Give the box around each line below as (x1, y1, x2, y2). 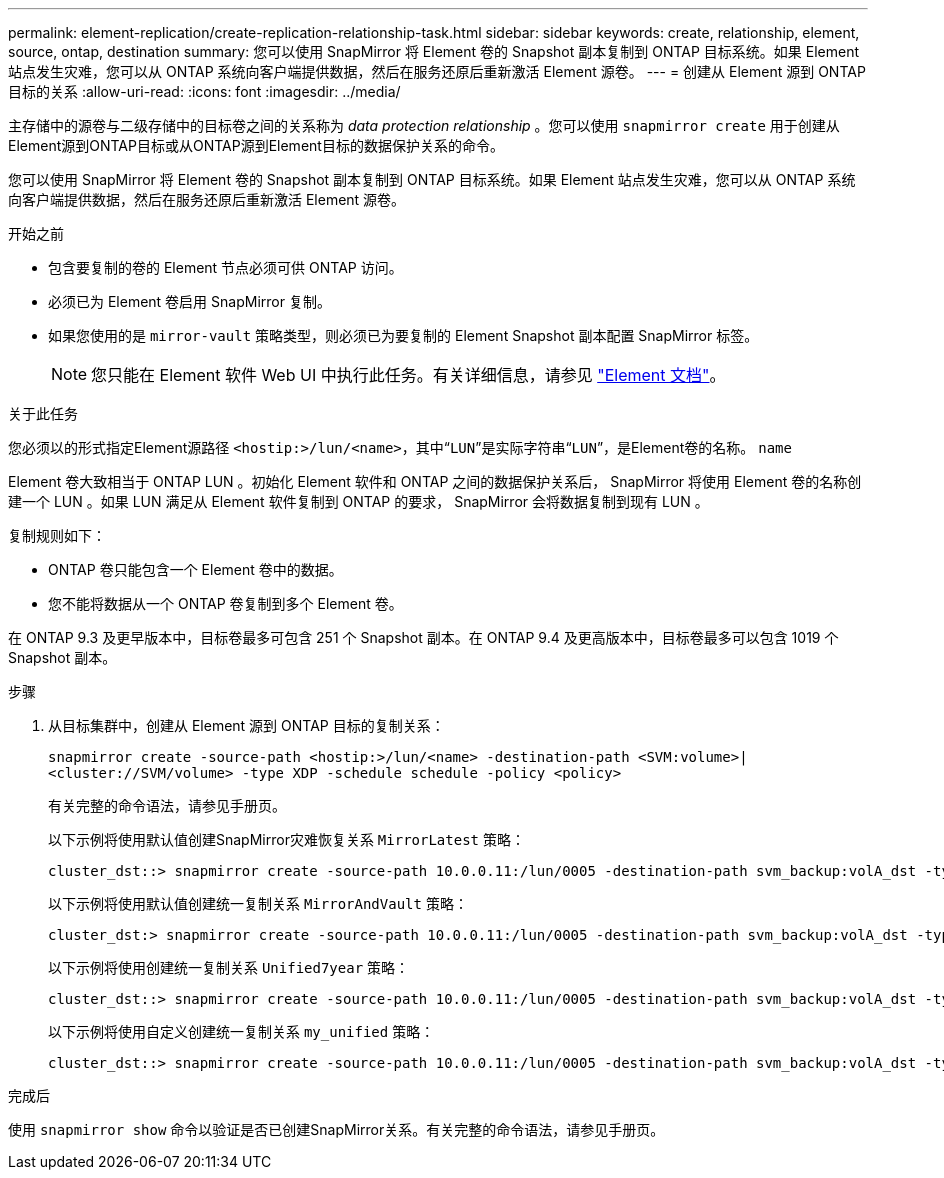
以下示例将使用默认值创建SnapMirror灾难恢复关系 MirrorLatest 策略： (48, 831, 525, 848)
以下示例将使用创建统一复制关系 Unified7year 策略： (48, 959, 410, 976)
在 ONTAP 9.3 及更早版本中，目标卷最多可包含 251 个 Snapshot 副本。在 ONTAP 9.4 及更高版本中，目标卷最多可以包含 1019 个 (8, 629, 839, 646)
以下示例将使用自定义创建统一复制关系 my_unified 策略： (48, 1023, 435, 1040)
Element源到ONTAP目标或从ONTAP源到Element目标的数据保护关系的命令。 (8, 137, 504, 154)
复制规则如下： (8, 527, 106, 544)
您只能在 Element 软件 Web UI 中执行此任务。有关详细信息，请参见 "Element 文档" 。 (91, 365, 726, 385)
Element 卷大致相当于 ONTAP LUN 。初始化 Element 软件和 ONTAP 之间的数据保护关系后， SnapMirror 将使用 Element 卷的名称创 (8, 473, 862, 490)
